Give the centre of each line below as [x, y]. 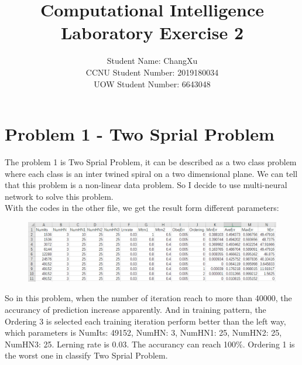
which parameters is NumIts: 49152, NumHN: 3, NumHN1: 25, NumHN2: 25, [143, 332]
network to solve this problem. [59, 196]
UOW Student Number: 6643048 [152, 83]
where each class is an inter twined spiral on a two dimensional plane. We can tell [151, 173]
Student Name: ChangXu [152, 61]
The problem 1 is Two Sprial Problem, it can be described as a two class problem [151, 162]
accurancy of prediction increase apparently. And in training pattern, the [135, 310]
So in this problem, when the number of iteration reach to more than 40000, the [148, 298]
